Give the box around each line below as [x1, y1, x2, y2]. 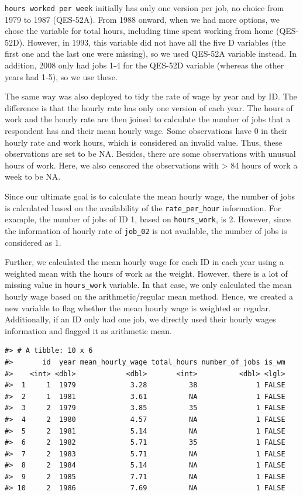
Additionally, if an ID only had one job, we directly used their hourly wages [5, 313, 276, 325]
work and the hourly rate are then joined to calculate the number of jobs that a [5, 113, 291, 125]
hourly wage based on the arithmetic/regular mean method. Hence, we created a [5, 290, 293, 302]
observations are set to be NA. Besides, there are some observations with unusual [5, 147, 296, 160]
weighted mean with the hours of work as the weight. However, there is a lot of [5, 267, 288, 279]
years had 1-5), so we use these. [5, 70, 118, 82]
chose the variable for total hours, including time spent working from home [5, 25, 274, 37]
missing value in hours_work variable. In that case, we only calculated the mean [5, 279, 292, 291]
